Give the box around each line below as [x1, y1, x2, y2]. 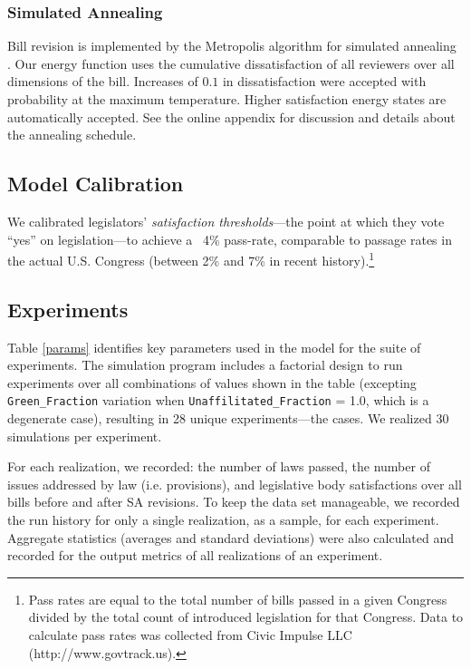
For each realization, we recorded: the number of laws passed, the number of [7, 457, 430, 476]
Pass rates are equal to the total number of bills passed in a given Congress [28, 589, 447, 608]
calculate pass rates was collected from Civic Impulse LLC [28, 625, 352, 644]
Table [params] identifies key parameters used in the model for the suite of [7, 337, 421, 356]
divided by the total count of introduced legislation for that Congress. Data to [28, 607, 464, 626]
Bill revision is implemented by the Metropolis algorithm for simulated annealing [7, 36, 457, 55]
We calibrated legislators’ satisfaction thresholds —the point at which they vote [7, 211, 445, 230]
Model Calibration [7, 170, 184, 198]
